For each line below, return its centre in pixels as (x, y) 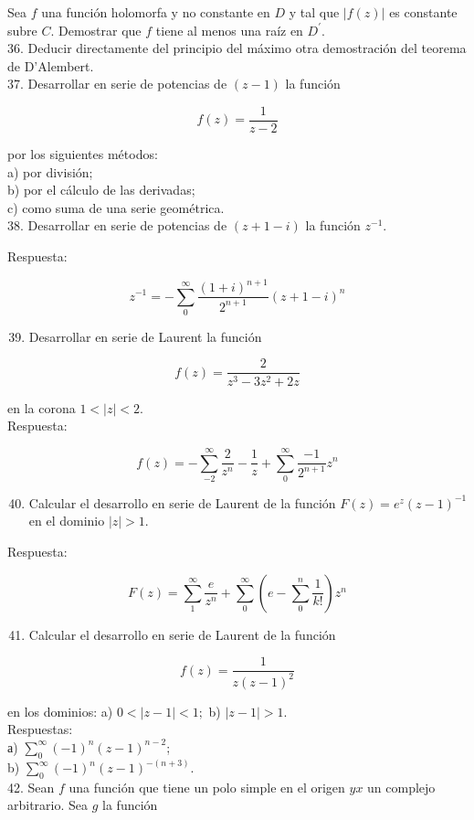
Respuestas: (40, 729)
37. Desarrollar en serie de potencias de (117, 84)
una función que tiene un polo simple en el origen (207, 787)
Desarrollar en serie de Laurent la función (145, 336)
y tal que (314, 12)
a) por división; (50, 171)
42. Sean (31, 787)
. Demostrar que (96, 30)
